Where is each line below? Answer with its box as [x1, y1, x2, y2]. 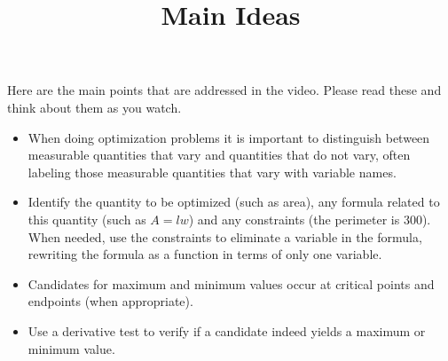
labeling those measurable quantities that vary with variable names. [28, 162, 397, 181]
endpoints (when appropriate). [28, 292, 193, 310]
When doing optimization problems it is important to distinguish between [28, 128, 430, 146]
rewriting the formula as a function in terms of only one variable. [28, 245, 382, 263]
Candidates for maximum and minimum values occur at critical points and [28, 274, 435, 293]
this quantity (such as [28, 209, 146, 228]
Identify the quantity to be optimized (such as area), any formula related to [28, 192, 440, 211]
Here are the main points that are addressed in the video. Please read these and [7, 81, 442, 99]
